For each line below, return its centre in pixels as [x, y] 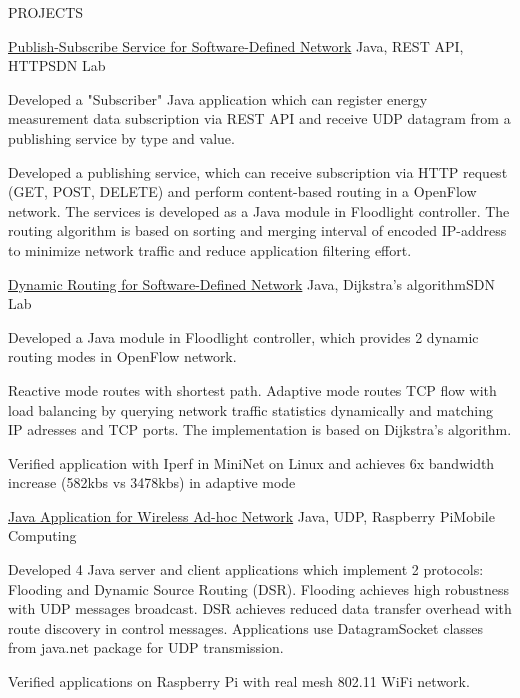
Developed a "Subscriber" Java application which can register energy [218, 98]
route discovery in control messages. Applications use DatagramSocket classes [246, 627]
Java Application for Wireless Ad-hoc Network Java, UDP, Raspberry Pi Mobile [251, 515]
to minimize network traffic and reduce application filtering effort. [210, 249]
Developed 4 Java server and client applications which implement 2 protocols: [246, 569]
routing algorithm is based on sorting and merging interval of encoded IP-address [257, 230]
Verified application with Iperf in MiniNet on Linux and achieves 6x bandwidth [251, 462]
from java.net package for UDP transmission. [146, 647]
